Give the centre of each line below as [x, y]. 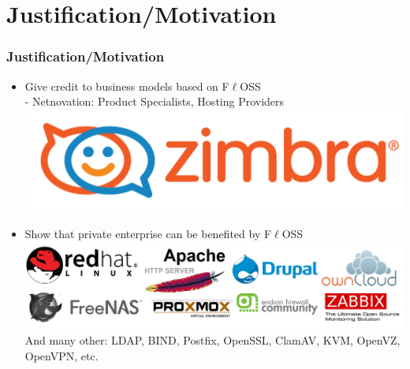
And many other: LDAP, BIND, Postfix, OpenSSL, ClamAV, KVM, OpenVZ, [212, 340]
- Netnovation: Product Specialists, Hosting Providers [155, 101]
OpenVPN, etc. [61, 355]
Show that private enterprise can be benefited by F [148, 233]
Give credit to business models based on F [127, 86]
